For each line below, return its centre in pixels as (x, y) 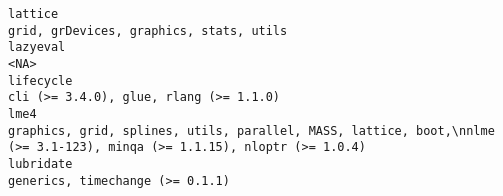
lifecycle (40, 80)
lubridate (40, 163)
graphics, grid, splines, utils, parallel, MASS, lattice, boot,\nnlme (251, 130)
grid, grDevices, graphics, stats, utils (148, 30)
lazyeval (37, 47)
